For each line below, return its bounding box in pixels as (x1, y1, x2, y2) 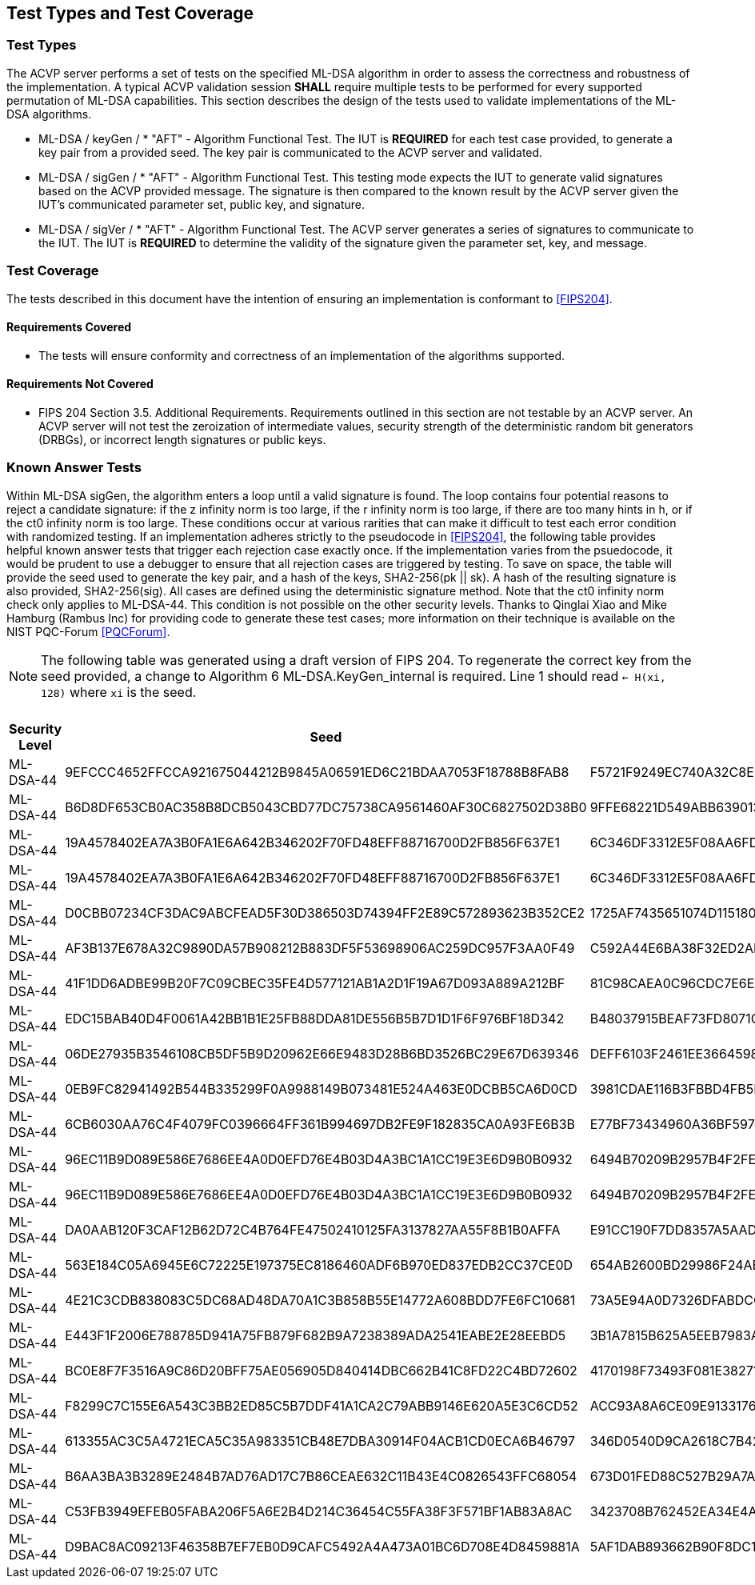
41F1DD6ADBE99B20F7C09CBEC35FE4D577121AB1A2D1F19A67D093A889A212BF (65, 975, 565, 991)
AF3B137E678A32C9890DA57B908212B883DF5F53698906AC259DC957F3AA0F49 (65, 939, 575, 956)
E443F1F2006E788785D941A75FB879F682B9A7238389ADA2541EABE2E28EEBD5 (65, 1327, 566, 1343)
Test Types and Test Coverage (6, 3, 254, 23)
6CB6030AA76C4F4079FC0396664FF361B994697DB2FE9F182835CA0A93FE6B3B (65, 1115, 576, 1132)
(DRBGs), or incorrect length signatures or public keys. (38, 432, 326, 446)
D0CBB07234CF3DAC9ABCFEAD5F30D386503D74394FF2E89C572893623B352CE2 (65, 904, 585, 921)
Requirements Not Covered (6, 377, 154, 391)
